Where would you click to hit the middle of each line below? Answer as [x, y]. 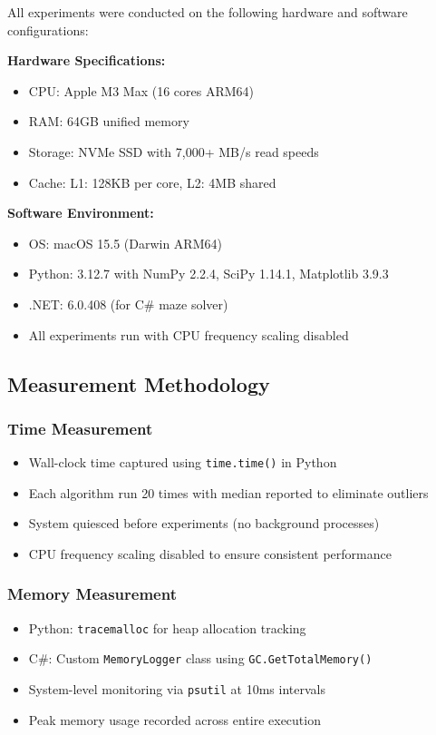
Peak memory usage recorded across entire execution [174, 719]
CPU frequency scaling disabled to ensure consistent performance [210, 553]
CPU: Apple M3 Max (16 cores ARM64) [141, 90]
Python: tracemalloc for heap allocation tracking [167, 627]
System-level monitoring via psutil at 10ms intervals [177, 689]
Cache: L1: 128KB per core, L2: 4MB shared [152, 182]
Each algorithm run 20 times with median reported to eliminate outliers [228, 492]
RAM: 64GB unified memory [109, 121]
